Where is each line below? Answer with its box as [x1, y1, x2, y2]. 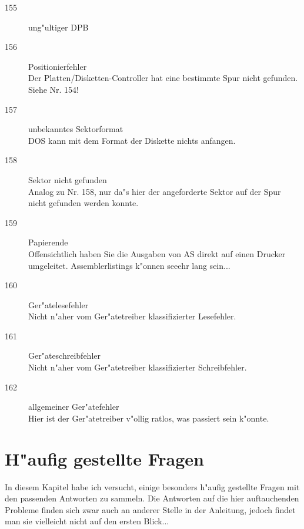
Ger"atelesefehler [28, 298, 89, 311]
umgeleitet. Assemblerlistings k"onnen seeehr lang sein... [28, 259, 230, 271]
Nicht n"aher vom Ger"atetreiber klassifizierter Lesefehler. [28, 310, 236, 322]
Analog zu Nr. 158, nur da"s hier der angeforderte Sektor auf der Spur [28, 185, 281, 197]
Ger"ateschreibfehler [28, 349, 101, 362]
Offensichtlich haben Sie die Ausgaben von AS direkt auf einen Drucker [28, 247, 286, 260]
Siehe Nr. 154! [28, 83, 79, 95]
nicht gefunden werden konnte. [28, 197, 139, 209]
